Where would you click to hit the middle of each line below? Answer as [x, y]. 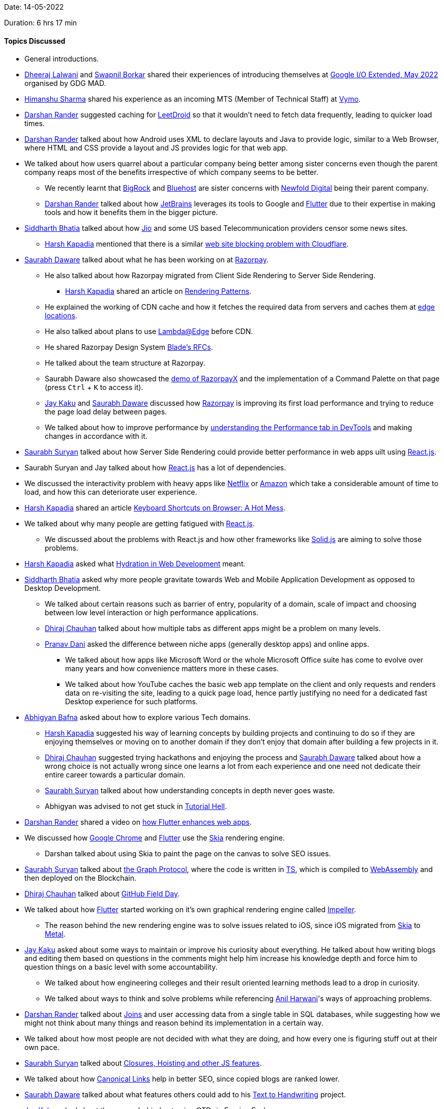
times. [35, 124]
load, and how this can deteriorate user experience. [111, 492]
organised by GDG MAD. [65, 83]
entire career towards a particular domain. [115, 775]
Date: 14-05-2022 [34, 7]
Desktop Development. [63, 588]
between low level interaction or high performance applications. [152, 613]
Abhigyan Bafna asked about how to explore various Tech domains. [138, 717]
